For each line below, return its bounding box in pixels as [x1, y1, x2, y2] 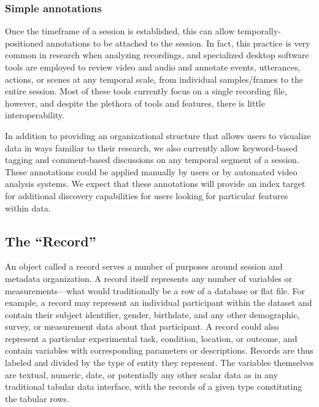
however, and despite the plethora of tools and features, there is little [5, 96, 265, 109]
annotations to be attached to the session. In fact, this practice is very [46, 36, 310, 49]
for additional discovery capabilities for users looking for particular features [5, 189, 288, 202]
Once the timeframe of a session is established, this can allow [5, 25, 235, 37]
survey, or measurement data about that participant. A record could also [5, 320, 279, 333]
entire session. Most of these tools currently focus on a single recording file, [5, 85, 287, 97]
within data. [5, 201, 51, 214]
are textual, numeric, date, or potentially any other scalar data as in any [5, 368, 278, 381]
